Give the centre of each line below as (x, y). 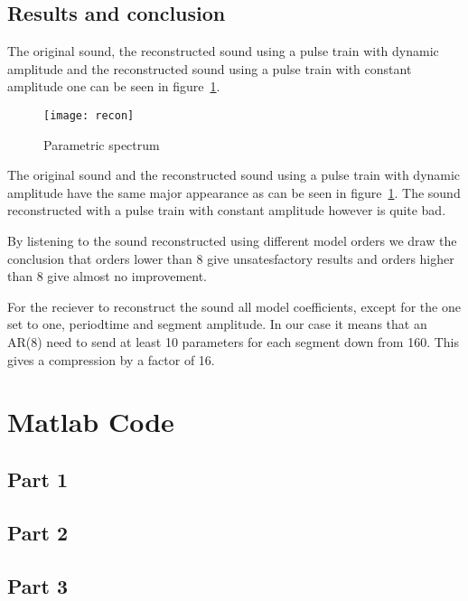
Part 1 (38, 479)
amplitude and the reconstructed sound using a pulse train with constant (210, 68)
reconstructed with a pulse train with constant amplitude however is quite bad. (227, 210)
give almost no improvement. (127, 276)
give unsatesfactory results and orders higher (331, 258)
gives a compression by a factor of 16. (111, 359)
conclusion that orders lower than (100, 258)
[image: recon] (89, 115)
